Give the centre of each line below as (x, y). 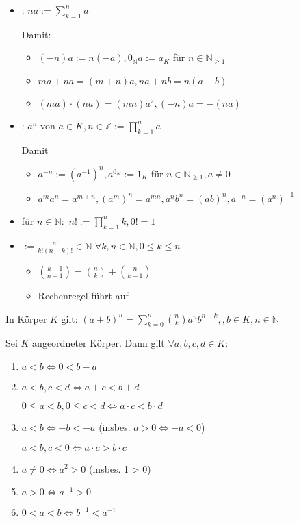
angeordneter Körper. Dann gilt (99, 343)
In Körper (26, 318)
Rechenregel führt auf (83, 295)
